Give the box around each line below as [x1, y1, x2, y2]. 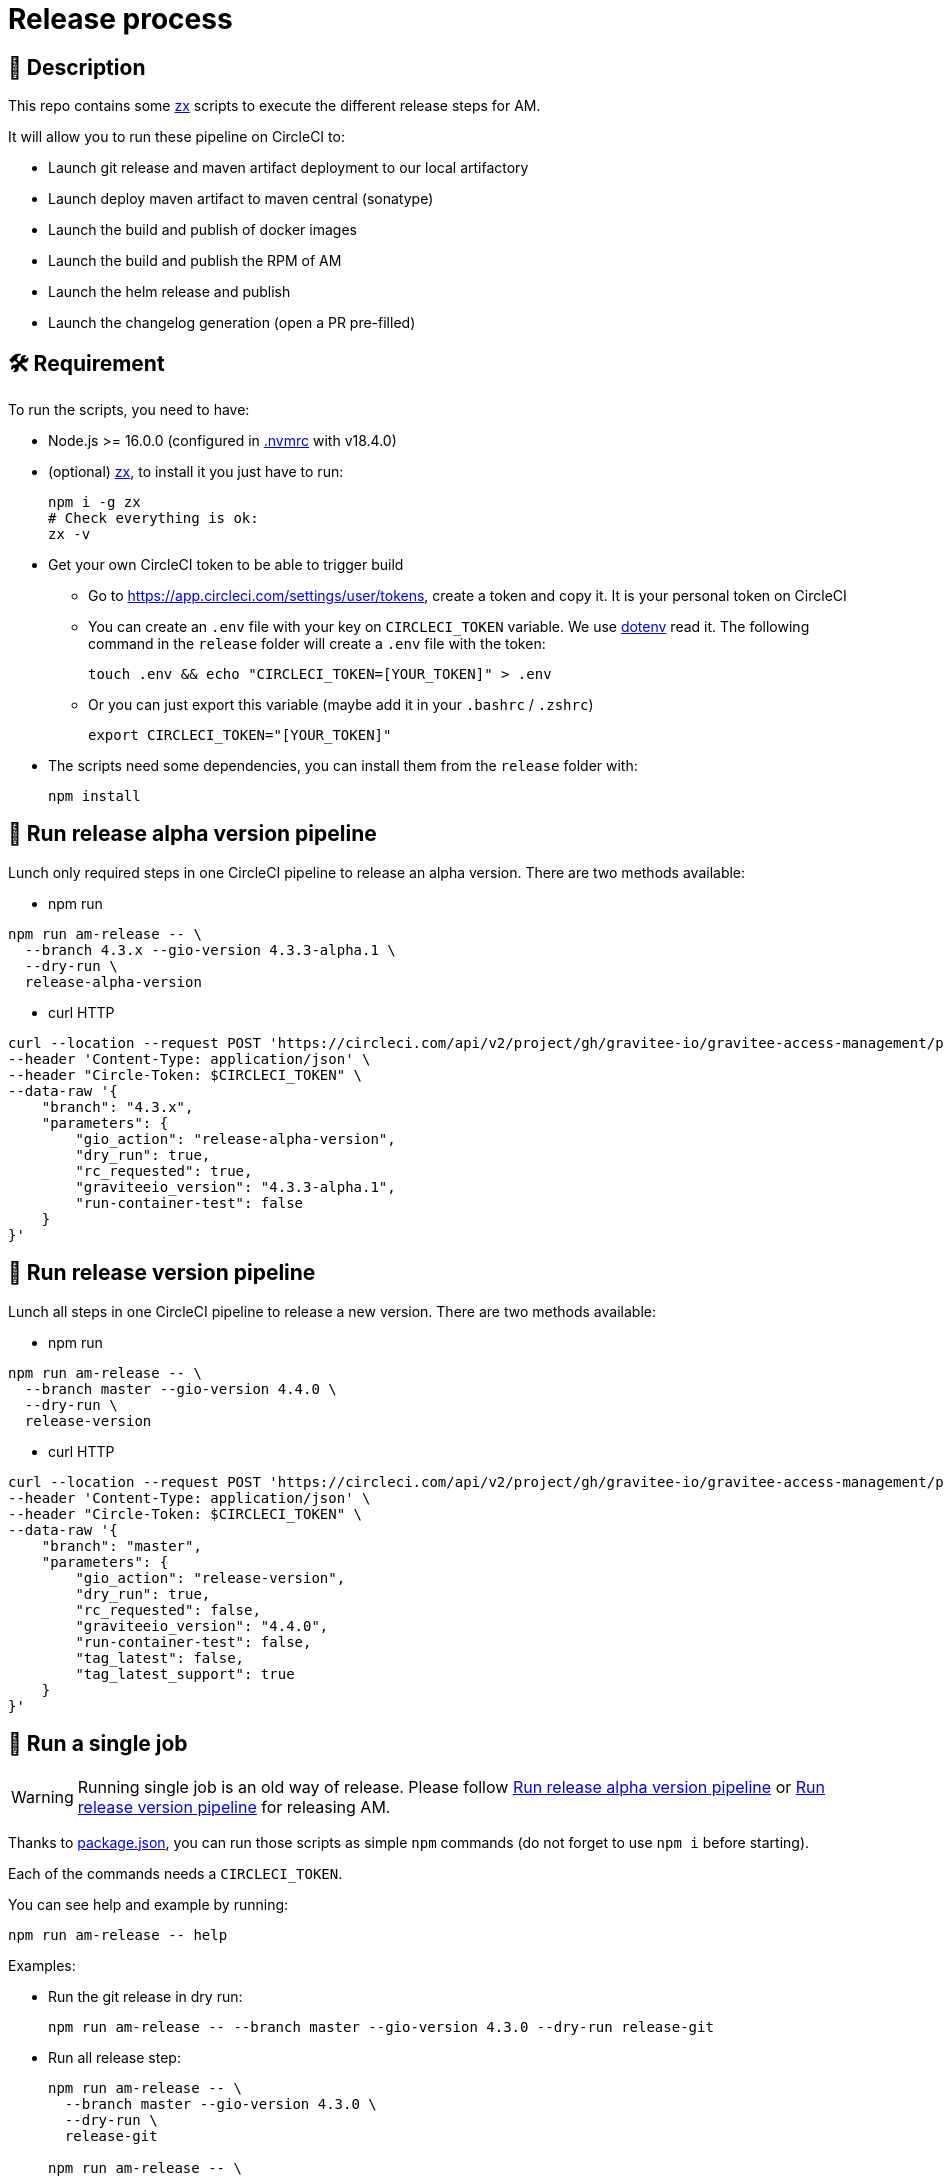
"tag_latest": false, [75, 1649, 245, 1666]
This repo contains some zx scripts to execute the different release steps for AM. [8, 97, 541, 115]
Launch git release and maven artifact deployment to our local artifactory [48, 159, 529, 177]
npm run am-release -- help [8, 1926, 228, 1943]
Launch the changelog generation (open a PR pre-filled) [48, 314, 416, 332]
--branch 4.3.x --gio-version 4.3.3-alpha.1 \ [24, 941, 396, 958]
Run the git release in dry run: [48, 1987, 243, 2005]
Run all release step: [48, 2048, 181, 2066]
